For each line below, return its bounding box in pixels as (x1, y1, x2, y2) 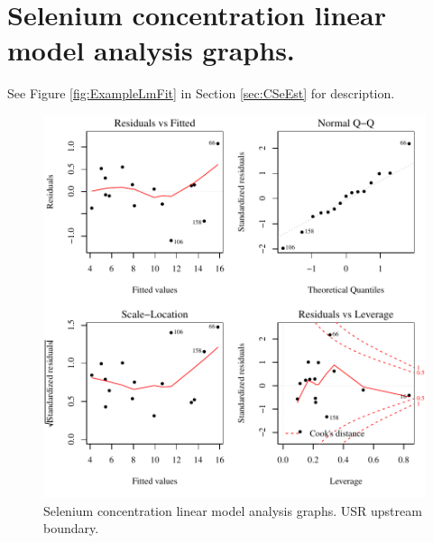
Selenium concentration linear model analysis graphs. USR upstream (43, 501, 422, 520)
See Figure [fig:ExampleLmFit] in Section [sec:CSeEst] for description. (7, 84, 395, 103)
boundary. (43, 519, 99, 538)
